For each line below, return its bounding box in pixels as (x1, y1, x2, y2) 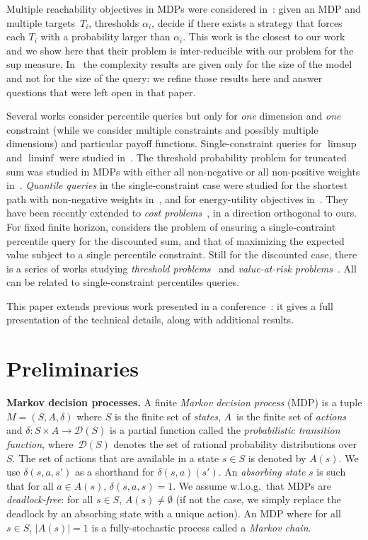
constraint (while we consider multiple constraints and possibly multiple (6, 122, 318, 137)
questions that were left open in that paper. (6, 84, 196, 99)
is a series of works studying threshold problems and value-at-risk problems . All (6, 260, 357, 275)
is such (316, 464, 346, 479)
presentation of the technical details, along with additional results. (6, 312, 294, 327)
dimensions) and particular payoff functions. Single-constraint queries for (6, 136, 322, 151)
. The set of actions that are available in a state (12, 450, 219, 465)
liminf (28, 153, 54, 163)
